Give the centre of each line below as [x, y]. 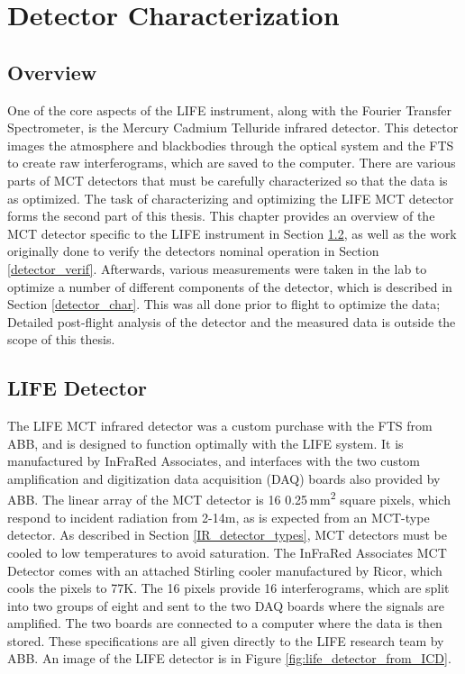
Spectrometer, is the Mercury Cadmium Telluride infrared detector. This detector [233, 128]
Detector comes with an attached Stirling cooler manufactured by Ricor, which [225, 570]
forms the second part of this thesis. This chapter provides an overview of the [221, 216]
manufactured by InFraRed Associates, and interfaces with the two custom [214, 461]
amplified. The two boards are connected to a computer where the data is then [225, 623]
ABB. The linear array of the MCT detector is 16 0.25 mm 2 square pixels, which [229, 498]
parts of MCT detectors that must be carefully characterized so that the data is [228, 180]
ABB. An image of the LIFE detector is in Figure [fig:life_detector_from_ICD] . [229, 658]
